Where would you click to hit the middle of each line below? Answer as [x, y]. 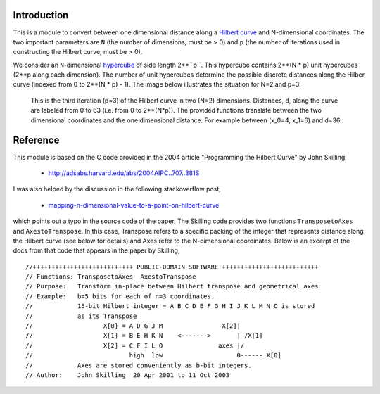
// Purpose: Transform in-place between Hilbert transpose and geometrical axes [172, 286]
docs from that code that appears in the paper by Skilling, [96, 250]
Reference [36, 140]
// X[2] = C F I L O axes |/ [135, 345]
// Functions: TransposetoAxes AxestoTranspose [111, 277]
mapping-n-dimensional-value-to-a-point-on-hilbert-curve [134, 205]
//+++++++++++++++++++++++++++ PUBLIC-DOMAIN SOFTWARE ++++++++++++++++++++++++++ [172, 267]
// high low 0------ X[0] [153, 356]
